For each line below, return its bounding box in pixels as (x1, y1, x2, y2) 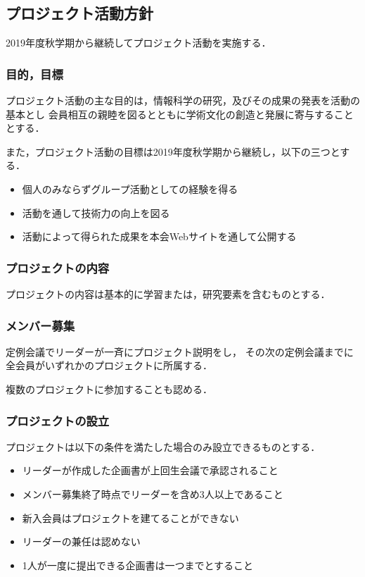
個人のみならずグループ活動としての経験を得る (22, 181, 238, 196)
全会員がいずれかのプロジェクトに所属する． (6, 358, 212, 373)
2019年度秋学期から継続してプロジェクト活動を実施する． (6, 35, 271, 50)
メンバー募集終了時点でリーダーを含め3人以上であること (22, 486, 283, 501)
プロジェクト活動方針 (6, 2, 153, 24)
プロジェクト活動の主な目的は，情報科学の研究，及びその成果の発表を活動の (6, 93, 360, 108)
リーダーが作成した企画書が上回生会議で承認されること (22, 463, 278, 478)
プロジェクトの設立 (6, 411, 110, 429)
